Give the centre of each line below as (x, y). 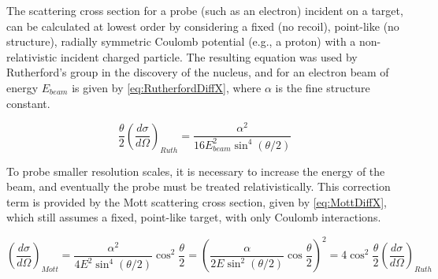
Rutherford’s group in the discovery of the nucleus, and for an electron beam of (198, 72)
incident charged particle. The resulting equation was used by (209, 56)
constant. (28, 103)
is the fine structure (323, 87)
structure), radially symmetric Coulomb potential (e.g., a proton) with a (181, 41)
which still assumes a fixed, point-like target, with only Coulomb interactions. (194, 217)
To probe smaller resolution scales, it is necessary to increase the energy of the (196, 171)
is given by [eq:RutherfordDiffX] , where (167, 87)
